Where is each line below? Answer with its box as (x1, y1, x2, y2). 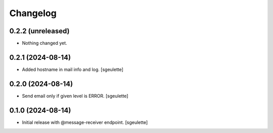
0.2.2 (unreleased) (9, 27, 70, 35)
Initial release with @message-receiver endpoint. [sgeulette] (22, 119, 148, 125)
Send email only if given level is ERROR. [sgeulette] (22, 93, 128, 99)
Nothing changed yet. (22, 40, 68, 46)
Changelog (9, 8, 57, 19)
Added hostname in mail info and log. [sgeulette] (22, 66, 124, 73)
